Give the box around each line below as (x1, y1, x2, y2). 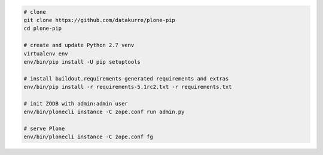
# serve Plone (23, 125, 65, 132)
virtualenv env (23, 50, 68, 57)
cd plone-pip (23, 25, 62, 32)
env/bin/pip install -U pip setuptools (23, 58, 141, 65)
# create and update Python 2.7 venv (23, 42, 135, 49)
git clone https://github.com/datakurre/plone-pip (23, 17, 176, 23)
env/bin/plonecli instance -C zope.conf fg (23, 134, 154, 140)
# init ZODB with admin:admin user (23, 100, 128, 107)
